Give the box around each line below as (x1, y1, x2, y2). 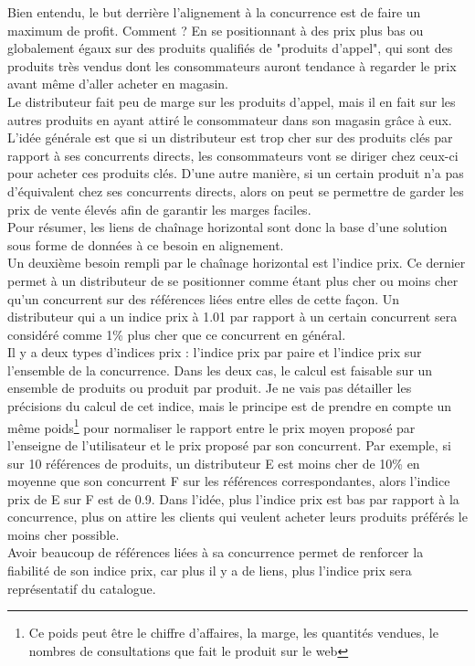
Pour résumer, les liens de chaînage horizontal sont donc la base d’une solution (7, 217, 448, 237)
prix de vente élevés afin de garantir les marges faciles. (7, 199, 311, 218)
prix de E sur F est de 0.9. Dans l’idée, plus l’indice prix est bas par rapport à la (7, 489, 459, 508)
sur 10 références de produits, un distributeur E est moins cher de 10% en (7, 453, 420, 472)
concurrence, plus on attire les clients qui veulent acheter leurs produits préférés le (7, 507, 468, 526)
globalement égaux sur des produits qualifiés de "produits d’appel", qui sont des (7, 38, 453, 58)
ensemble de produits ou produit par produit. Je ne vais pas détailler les (7, 378, 412, 397)
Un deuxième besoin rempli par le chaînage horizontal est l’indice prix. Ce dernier (7, 253, 466, 272)
